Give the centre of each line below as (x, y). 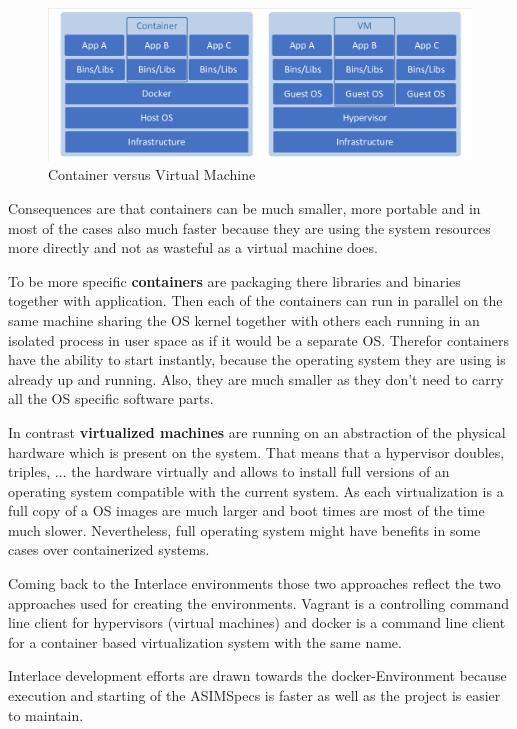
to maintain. (46, 714)
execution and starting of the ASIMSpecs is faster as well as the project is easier (254, 695)
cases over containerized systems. (109, 549)
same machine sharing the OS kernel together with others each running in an (244, 319)
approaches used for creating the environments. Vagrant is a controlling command (259, 602)
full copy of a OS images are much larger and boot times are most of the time (246, 510)
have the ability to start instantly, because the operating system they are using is (257, 359)
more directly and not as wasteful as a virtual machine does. (193, 247)
